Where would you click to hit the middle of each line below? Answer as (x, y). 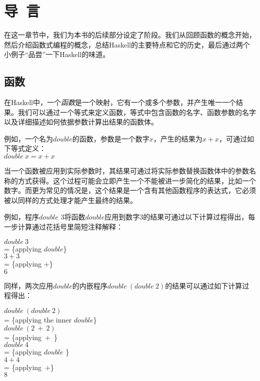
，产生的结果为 (178, 138)
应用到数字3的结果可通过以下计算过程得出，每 (180, 217)
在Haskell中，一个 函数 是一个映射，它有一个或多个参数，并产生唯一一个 (120, 102)
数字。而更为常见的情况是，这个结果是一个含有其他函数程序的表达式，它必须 (130, 190)
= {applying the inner (38, 320)
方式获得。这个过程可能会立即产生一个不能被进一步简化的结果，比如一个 (137, 180)
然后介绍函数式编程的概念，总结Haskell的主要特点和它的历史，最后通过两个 (127, 44)
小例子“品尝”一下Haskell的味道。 (57, 54)
